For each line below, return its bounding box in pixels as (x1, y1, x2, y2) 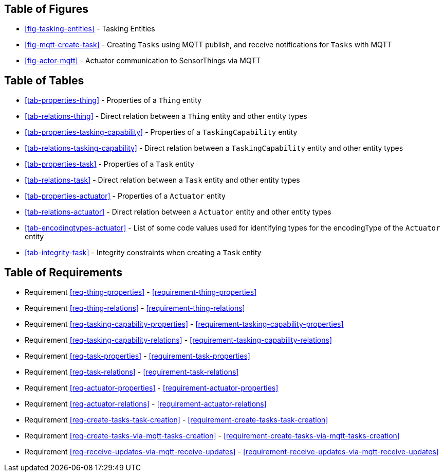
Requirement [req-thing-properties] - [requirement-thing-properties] (25, 288, 257, 297)
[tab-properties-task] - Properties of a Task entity (25, 160, 194, 169)
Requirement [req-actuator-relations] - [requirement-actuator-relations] (25, 399, 267, 409)
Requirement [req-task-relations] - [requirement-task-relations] (25, 367, 239, 377)
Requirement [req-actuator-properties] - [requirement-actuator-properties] (25, 383, 279, 393)
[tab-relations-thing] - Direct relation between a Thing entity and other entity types (25, 112, 307, 121)
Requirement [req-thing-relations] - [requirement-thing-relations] (25, 304, 245, 313)
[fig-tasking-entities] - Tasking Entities (25, 24, 155, 33)
